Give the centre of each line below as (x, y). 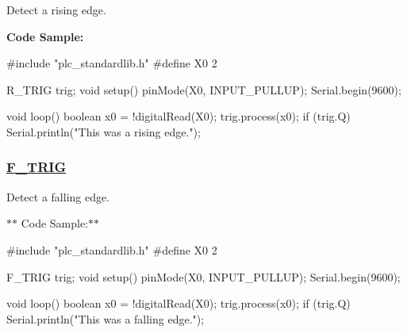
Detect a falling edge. (58, 196)
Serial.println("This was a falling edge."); (106, 318)
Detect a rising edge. (56, 10)
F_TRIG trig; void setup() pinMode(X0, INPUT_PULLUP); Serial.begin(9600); (203, 276)
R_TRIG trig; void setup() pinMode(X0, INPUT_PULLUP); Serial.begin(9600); (204, 89)
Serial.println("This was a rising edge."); (104, 131)
